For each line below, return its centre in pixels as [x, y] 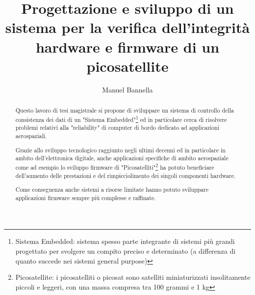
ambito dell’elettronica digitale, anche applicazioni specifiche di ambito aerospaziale [122, 158]
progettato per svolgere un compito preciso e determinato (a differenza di [126, 251]
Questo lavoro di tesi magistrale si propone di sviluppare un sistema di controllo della [125, 110]
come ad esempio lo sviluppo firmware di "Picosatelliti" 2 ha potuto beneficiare [115, 166]
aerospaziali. [31, 136]
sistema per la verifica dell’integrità [127, 27]
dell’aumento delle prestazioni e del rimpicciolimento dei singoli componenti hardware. [126, 175]
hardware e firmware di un [127, 46]
